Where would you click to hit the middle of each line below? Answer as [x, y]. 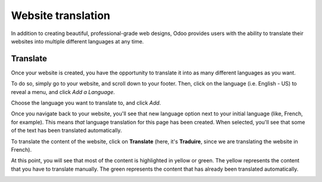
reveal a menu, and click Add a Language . [63, 92]
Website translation [61, 15]
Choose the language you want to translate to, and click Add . [86, 103]
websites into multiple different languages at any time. [78, 41]
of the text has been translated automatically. [66, 130]
